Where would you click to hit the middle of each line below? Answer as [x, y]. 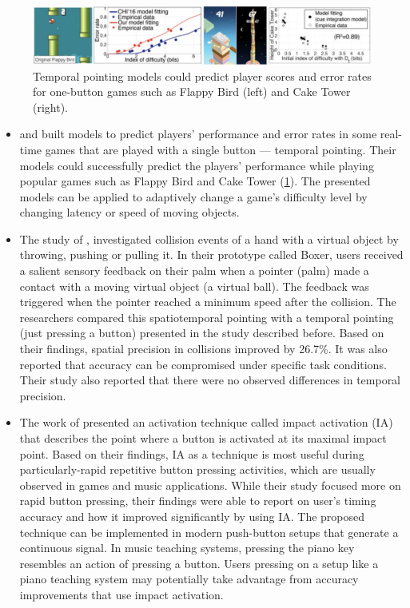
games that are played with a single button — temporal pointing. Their [221, 149]
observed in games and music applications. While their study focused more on [210, 485]
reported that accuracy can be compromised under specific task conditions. [203, 364]
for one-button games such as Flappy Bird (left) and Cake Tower [192, 91]
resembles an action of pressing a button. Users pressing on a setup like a [199, 563]
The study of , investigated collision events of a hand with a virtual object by [209, 238]
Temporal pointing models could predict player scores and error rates [202, 76]
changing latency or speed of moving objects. [129, 212]
